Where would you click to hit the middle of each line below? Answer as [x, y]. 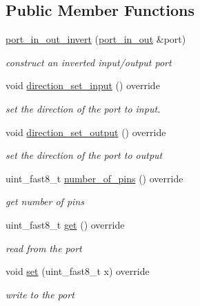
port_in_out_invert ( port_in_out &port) [96, 39]
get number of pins [45, 201]
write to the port [40, 294]
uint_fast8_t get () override [65, 224]
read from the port [44, 248]
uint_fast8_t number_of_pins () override [94, 178]
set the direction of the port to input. [83, 108]
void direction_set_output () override [86, 132]
